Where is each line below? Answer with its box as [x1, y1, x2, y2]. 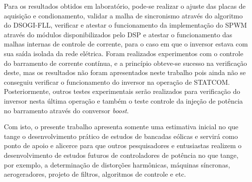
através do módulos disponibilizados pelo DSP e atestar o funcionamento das [4, 29, 233, 39]
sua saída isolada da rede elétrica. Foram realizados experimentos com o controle [4, 48, 243, 58]
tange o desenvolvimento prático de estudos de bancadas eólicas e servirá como [4, 131, 238, 141]
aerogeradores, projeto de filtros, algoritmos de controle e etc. [4, 169, 186, 179]
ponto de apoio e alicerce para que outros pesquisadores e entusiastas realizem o [4, 140, 242, 151]
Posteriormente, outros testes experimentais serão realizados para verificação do [4, 86, 240, 96]
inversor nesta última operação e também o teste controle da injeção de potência [4, 95, 243, 106]
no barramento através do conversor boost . [4, 105, 129, 115]
